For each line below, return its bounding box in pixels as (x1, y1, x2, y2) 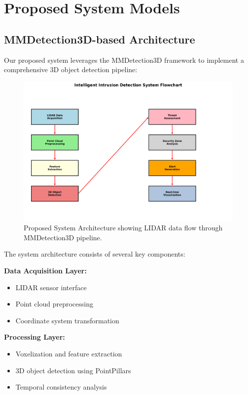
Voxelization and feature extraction (15, 348, 122, 358)
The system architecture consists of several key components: (4, 249, 185, 259)
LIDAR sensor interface (15, 282, 87, 292)
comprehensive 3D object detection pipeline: (4, 64, 138, 75)
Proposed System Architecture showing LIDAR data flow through (24, 222, 223, 233)
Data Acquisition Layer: (4, 265, 87, 275)
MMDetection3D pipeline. (24, 232, 102, 242)
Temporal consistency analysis (15, 382, 107, 392)
